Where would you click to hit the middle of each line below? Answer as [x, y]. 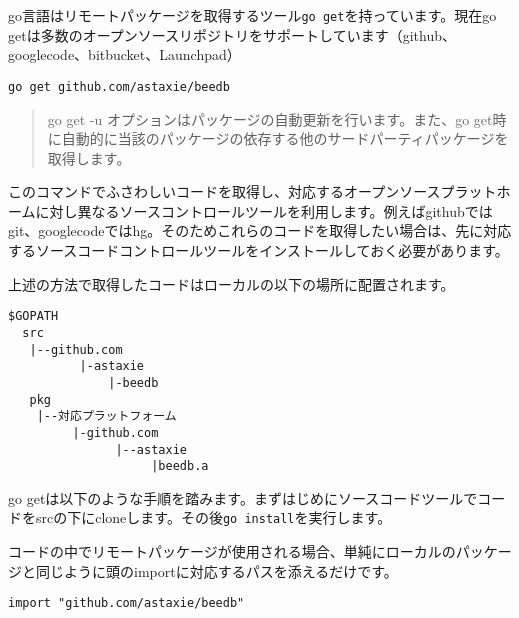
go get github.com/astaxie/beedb [119, 86]
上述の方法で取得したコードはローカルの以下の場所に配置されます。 [231, 283]
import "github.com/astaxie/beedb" [126, 603]
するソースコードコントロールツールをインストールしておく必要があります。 [258, 250]
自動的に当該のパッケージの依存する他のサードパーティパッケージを [285, 138]
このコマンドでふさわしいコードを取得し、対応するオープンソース [224, 191]
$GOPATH [33, 316]
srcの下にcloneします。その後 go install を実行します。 [213, 517]
